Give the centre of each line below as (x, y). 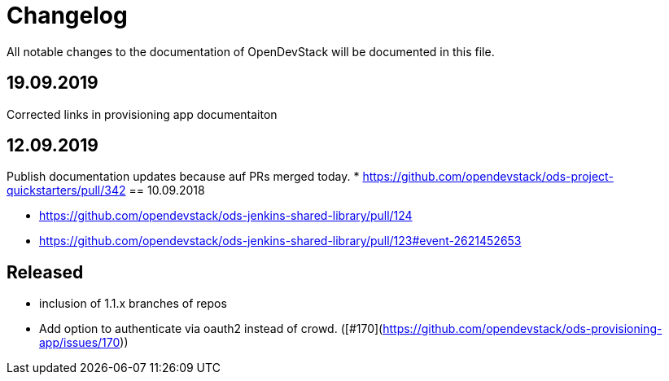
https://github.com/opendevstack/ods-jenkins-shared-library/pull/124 (226, 216)
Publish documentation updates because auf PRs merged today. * (183, 177)
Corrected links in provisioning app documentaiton (142, 114)
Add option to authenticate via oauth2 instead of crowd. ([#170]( (211, 329)
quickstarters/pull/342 (66, 190)
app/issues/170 (80, 343)
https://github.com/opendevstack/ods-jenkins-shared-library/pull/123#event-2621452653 (280, 241)
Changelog (67, 15)
